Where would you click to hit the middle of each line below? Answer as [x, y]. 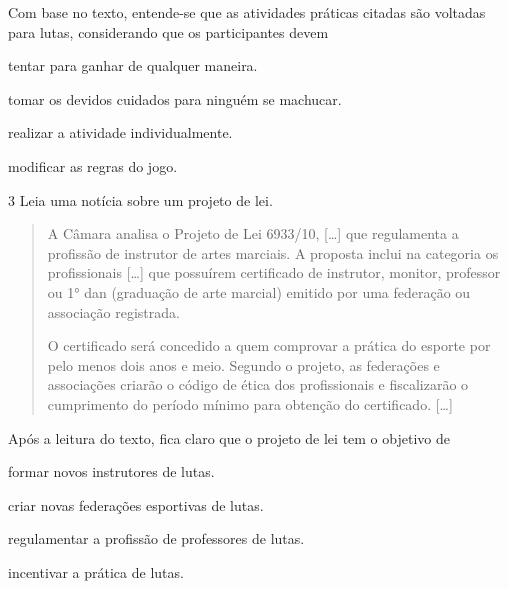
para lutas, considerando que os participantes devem [168, 31]
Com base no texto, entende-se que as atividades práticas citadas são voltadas [247, 12]
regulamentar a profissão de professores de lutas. [156, 538]
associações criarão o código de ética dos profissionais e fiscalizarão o [258, 384]
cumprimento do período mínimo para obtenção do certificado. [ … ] [250, 403]
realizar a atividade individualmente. [120, 132]
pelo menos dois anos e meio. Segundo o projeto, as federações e [243, 364]
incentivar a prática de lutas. [96, 571]
